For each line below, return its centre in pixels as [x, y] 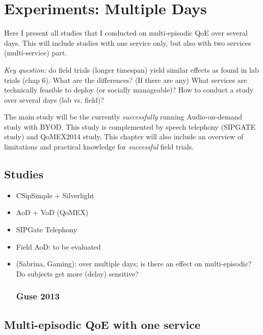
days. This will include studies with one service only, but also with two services [128, 42]
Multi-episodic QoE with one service [102, 324]
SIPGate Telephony [47, 230]
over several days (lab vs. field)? [54, 99]
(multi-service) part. [36, 53]
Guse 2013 [38, 296]
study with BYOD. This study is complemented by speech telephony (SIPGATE [130, 126]
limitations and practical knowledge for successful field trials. [99, 147]
